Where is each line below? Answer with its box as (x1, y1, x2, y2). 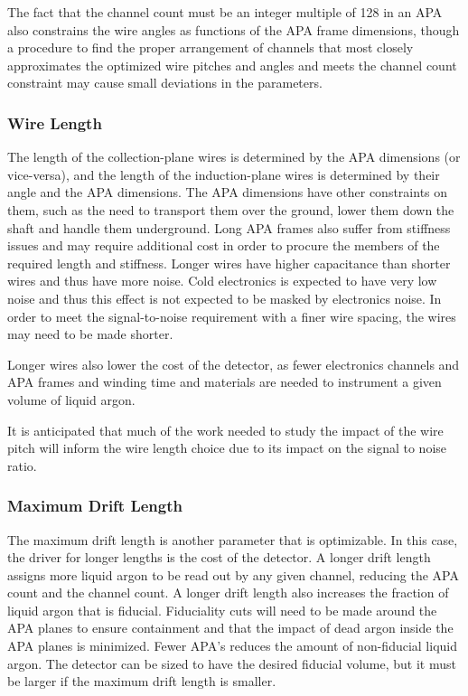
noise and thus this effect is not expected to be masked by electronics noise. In (7, 288, 442, 307)
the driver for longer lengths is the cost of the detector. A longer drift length (7, 548, 431, 567)
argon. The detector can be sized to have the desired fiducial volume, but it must (7, 654, 456, 672)
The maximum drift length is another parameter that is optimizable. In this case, (7, 530, 458, 549)
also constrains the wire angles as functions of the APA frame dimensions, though (7, 20, 460, 39)
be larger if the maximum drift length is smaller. (7, 672, 276, 691)
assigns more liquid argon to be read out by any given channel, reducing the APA (7, 565, 459, 584)
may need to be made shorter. (7, 324, 173, 343)
